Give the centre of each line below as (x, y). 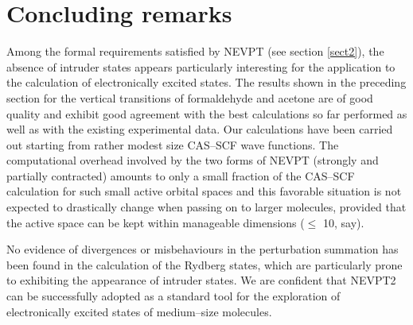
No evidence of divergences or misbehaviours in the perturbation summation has (203, 249)
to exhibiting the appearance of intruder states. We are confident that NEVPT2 (201, 280)
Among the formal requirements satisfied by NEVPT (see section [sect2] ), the (195, 51)
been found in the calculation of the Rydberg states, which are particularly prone (205, 264)
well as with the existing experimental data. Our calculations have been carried (200, 129)
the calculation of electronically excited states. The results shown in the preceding (206, 82)
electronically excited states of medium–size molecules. (139, 311)
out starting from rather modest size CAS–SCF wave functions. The (173, 144)
